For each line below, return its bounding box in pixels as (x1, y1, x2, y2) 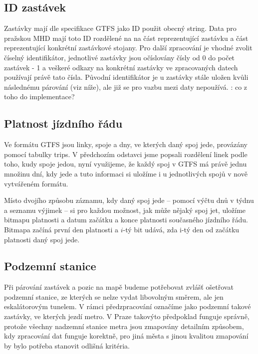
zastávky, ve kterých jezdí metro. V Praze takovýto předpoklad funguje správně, (4, 311, 250, 322)
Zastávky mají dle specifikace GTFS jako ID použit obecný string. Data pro (4, 23, 237, 33)
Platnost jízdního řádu (4, 116, 123, 131)
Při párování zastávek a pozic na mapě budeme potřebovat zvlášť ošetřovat (4, 282, 234, 292)
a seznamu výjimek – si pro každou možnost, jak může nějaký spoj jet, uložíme (4, 204, 246, 215)
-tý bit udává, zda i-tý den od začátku (123, 224, 240, 234)
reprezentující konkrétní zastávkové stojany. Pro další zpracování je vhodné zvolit (4, 42, 253, 53)
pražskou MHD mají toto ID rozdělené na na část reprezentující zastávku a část (4, 32, 249, 43)
